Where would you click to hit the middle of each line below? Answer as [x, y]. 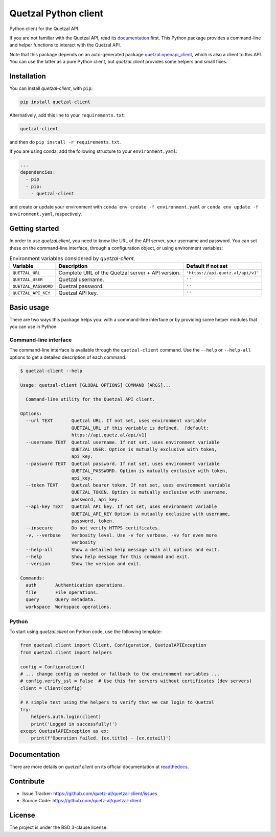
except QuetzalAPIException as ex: [65, 731]
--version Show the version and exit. [84, 564]
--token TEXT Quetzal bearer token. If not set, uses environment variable [128, 485]
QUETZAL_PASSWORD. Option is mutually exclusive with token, [149, 471]
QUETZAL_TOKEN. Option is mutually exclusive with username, [149, 492]
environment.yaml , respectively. [46, 214]
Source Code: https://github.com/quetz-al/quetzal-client [82, 801]
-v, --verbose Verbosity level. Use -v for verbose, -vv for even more [121, 535]
